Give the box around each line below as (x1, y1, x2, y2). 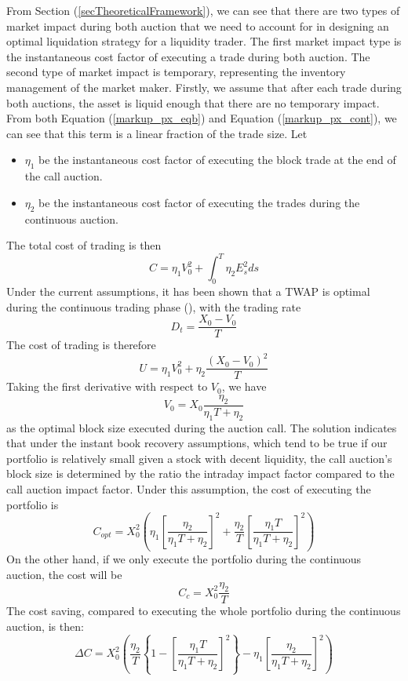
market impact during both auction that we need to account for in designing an (6, 17, 389, 34)
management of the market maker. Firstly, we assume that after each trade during (6, 78, 402, 95)
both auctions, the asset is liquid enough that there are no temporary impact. (6, 94, 380, 111)
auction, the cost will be (6, 566, 122, 582)
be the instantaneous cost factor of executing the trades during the (38, 194, 360, 210)
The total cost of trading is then (6, 237, 162, 253)
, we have (221, 378, 267, 395)
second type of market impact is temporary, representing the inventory (6, 64, 346, 80)
